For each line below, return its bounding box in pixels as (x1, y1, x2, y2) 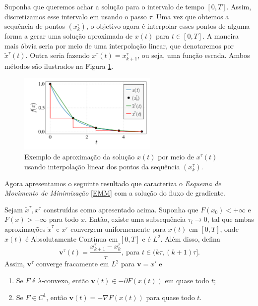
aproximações (4, 224, 46, 234)
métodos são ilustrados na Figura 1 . (4, 60, 114, 71)
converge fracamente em (36, 258, 109, 269)
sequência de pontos (4, 21, 65, 31)
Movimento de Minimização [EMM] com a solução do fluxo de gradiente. (4, 188, 225, 198)
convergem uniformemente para (70, 224, 166, 234)
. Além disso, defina (160, 233, 220, 244)
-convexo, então (42, 275, 89, 286)
